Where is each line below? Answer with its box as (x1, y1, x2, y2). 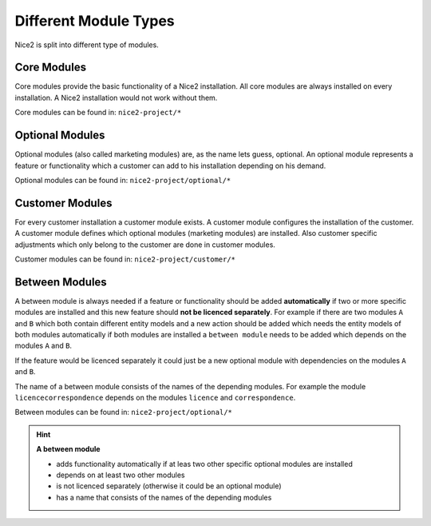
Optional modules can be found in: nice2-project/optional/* (14, 175, 231, 185)
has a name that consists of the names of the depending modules (56, 492, 272, 502)
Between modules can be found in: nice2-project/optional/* (14, 408, 233, 417)
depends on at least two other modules (56, 470, 185, 480)
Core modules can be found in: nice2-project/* (14, 108, 182, 118)
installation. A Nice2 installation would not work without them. (14, 93, 218, 102)
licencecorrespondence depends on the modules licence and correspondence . (14, 393, 296, 403)
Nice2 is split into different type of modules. (14, 40, 159, 50)
